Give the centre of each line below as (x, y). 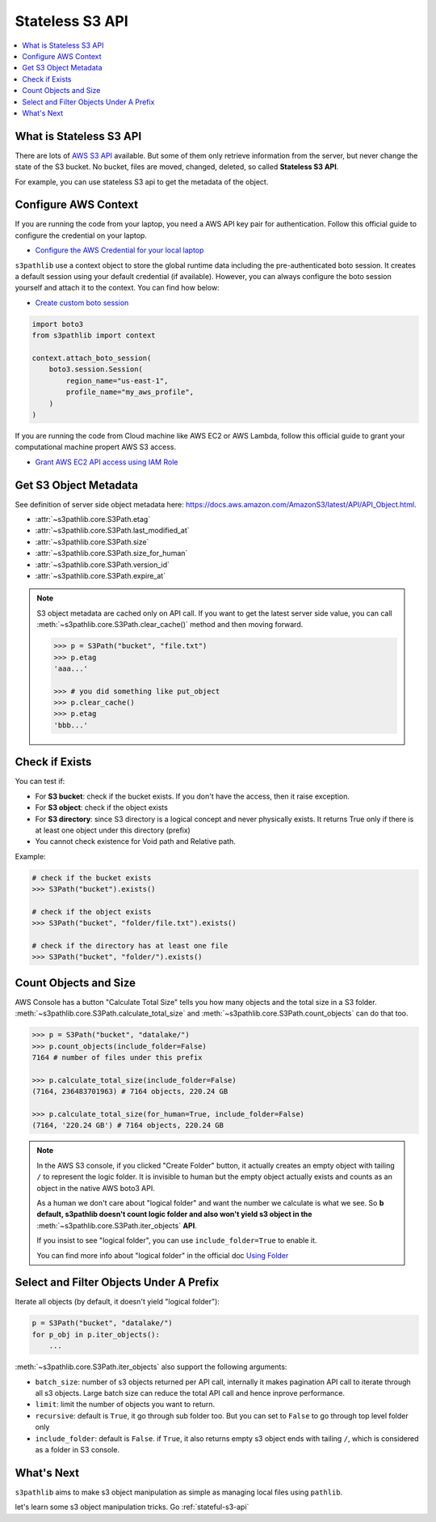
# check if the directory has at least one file (130, 946)
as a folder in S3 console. (78, 1449)
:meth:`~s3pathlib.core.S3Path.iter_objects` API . (117, 1225)
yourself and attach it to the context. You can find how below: (117, 288)
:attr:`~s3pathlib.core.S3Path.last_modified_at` (112, 531)
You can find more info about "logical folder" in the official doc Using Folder (163, 1255)
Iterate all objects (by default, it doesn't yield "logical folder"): (117, 1302)
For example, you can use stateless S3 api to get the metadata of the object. (142, 181)
